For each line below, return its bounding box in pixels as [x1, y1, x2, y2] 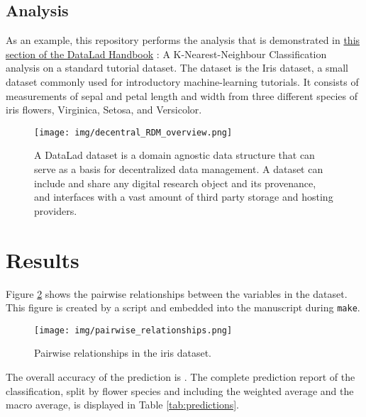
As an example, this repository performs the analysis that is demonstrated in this [6, 33, 360, 48]
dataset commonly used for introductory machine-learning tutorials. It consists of [6, 74, 359, 89]
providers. [34, 203, 77, 218]
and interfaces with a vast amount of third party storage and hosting [34, 189, 333, 204]
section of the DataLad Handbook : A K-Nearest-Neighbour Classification [6, 46, 327, 61]
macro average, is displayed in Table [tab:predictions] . [6, 397, 239, 412]
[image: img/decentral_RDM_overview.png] [34, 127, 233, 138]
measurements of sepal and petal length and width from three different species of [6, 88, 357, 103]
